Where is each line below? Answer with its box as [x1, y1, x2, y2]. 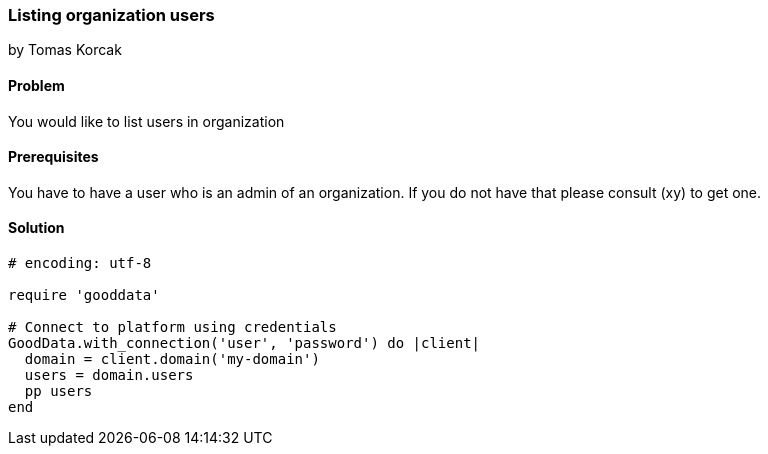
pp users [24, 383, 93, 400]
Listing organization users [8, 5, 215, 25]
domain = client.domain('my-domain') [24, 351, 320, 368]
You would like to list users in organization [8, 112, 285, 130]
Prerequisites [8, 148, 99, 166]
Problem [8, 76, 65, 94]
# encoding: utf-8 [8, 255, 152, 272]
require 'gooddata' [8, 287, 160, 304]
